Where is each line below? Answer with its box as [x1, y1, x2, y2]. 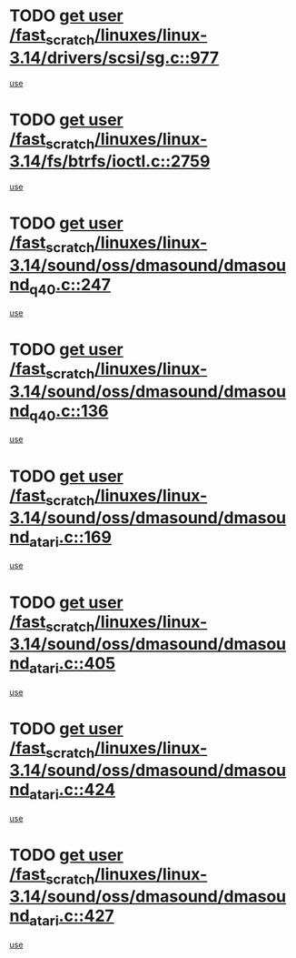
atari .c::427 [29, 906, 115, 930]
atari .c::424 [29, 780, 116, 803]
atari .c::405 [29, 653, 116, 677]
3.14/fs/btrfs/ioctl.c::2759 [9, 151, 211, 172]
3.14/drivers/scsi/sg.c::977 [9, 47, 220, 68]
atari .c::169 [29, 527, 112, 550]
